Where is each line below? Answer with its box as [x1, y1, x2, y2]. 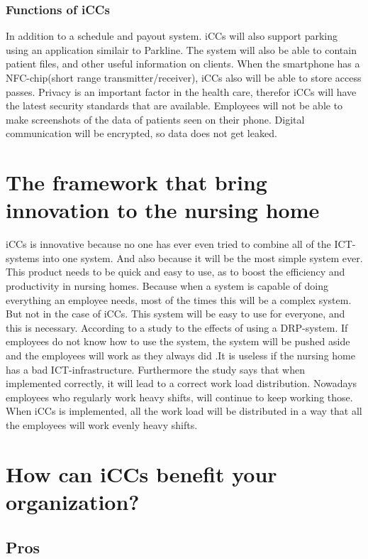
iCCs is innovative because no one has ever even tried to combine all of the [6, 237, 331, 251]
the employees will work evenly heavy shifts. [6, 418, 198, 432]
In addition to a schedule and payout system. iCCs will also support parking [6, 28, 338, 43]
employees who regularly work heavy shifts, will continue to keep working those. [6, 389, 353, 404]
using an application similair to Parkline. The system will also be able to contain [6, 42, 357, 57]
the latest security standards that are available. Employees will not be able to [6, 98, 343, 113]
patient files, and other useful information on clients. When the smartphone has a [6, 56, 360, 71]
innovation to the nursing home [6, 195, 320, 224]
